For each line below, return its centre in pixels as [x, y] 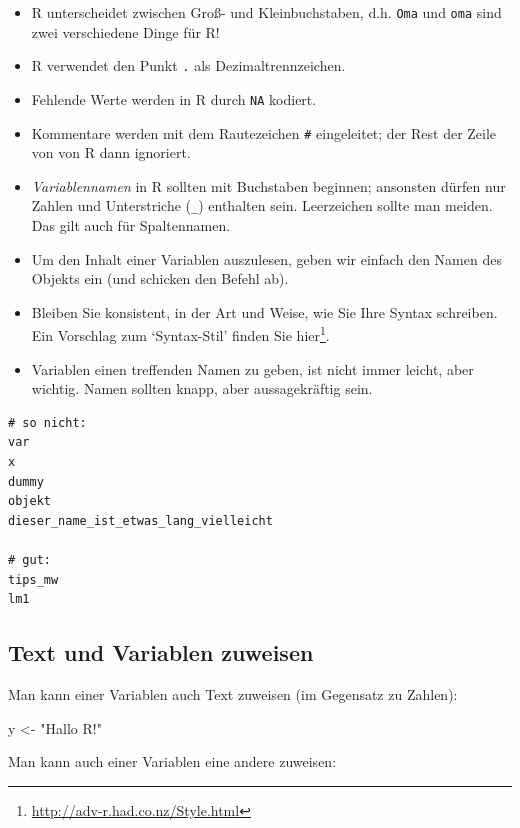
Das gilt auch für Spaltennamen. [131, 225]
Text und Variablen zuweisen [161, 652]
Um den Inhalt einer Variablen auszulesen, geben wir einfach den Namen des [266, 258]
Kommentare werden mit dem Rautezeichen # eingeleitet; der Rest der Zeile [264, 132]
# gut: [29, 560]
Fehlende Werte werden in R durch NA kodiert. [174, 98]
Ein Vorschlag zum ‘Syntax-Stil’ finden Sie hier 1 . [180, 334]
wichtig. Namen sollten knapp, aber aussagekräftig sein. [202, 388]
